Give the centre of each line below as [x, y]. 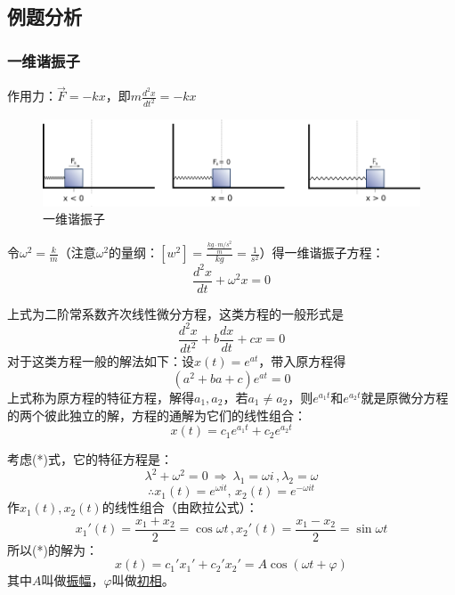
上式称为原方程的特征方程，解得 [101, 397]
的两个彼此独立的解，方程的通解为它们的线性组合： [157, 415]
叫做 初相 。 [143, 580]
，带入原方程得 [302, 361]
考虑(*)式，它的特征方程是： [90, 459]
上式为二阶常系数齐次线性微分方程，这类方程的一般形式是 [175, 313]
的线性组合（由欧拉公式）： [180, 507]
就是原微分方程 [405, 397]
